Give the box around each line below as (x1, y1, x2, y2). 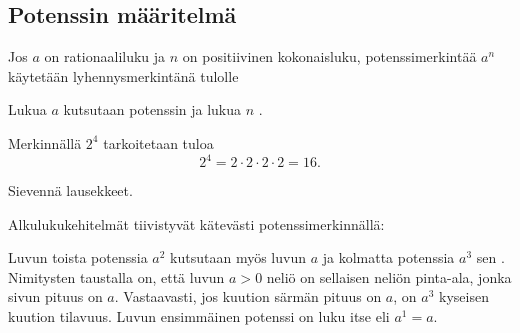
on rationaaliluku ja (44, 46, 166, 67)
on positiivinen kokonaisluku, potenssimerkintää (182, 46, 477, 67)
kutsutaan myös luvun (170, 247, 306, 268)
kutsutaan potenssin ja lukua (63, 99, 242, 120)
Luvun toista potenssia (8, 247, 148, 268)
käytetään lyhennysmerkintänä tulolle (8, 65, 239, 86)
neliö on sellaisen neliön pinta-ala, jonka (266, 266, 512, 287)
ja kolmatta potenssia (322, 247, 455, 268)
